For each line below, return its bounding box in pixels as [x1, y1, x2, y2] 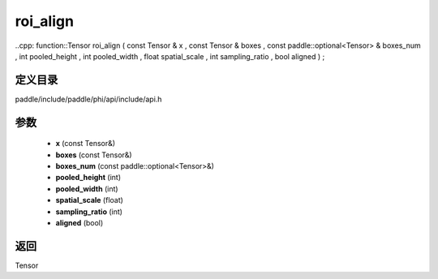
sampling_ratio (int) [55, 207, 123, 217]
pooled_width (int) [55, 183, 118, 194]
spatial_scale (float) [55, 195, 123, 205]
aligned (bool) [55, 217, 104, 227]
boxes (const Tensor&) [55, 150, 133, 160]
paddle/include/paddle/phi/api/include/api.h [15, 94, 162, 104]
